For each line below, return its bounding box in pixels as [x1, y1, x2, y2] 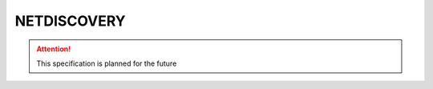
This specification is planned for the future [36, 59, 177, 68]
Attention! [36, 44, 71, 54]
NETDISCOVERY [14, 12, 126, 30]
